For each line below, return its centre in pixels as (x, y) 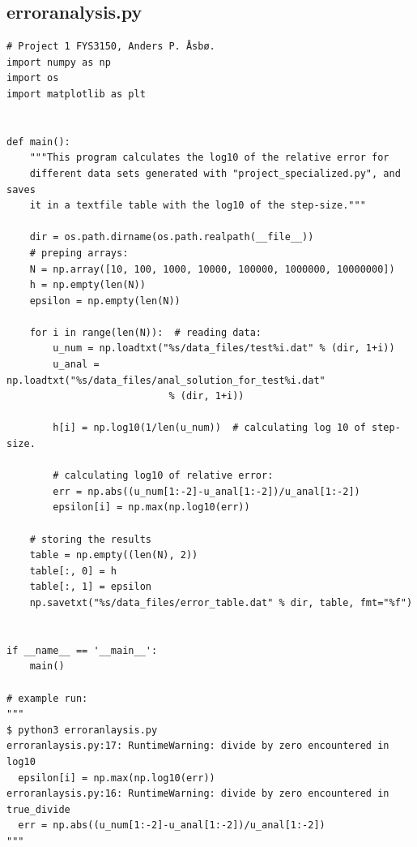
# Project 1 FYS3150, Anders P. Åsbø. (111, 47)
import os (33, 78)
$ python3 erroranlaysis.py (82, 730)
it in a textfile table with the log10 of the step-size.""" (198, 206)
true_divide (38, 809)
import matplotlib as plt (76, 94)
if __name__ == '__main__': (82, 650)
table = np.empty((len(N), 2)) (114, 555)
